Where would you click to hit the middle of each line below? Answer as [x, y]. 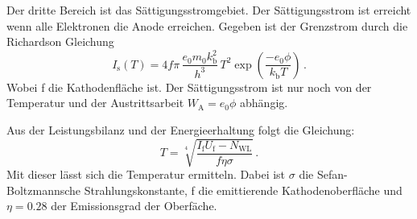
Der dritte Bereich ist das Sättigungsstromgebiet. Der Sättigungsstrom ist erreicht [209, 10]
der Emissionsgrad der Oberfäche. [134, 206]
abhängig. [264, 103]
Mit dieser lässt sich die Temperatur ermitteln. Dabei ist [146, 174]
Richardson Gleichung [60, 41]
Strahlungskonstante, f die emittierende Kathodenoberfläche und [243, 190]
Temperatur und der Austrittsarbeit [95, 103]
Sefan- [332, 174]
